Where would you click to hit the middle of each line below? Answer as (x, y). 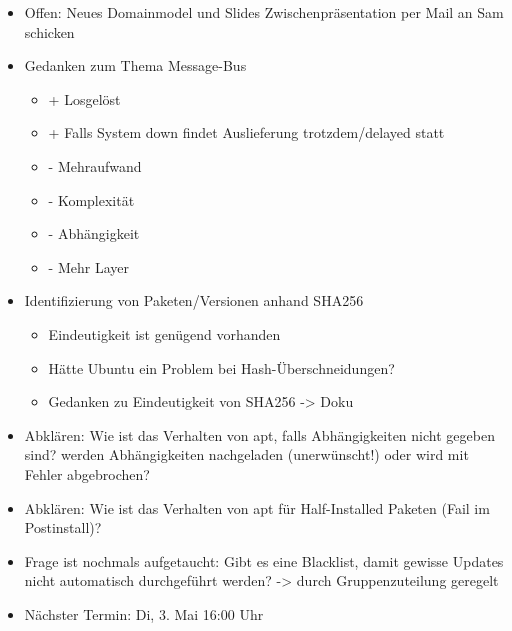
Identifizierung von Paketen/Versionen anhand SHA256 (194, 300)
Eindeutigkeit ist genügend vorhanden (164, 333)
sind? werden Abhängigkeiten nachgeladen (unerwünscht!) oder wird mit (246, 454)
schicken (49, 31)
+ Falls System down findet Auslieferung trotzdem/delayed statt (246, 132)
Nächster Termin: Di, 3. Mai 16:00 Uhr (144, 613)
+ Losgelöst (84, 98)
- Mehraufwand (95, 165)
